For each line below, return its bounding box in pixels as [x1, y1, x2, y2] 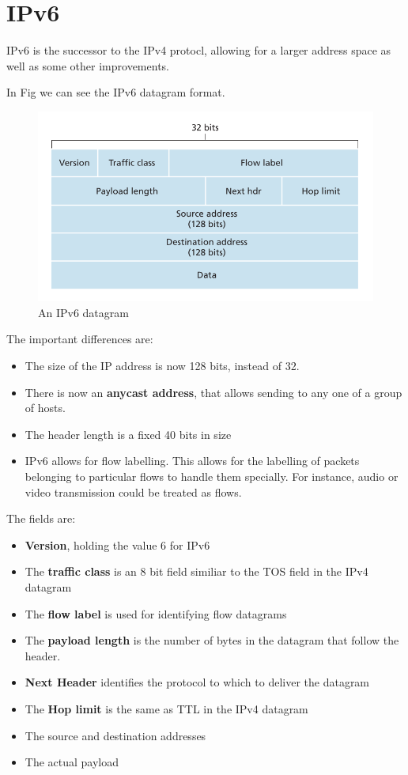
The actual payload [25, 754, 119, 770]
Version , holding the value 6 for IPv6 [25, 536, 210, 553]
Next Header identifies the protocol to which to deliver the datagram [25, 674, 370, 690]
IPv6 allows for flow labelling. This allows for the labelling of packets [25, 452, 360, 469]
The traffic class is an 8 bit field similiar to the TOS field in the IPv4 [25, 563, 368, 580]
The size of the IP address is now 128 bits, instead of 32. [25, 357, 300, 374]
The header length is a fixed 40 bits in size [25, 425, 232, 442]
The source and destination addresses [25, 727, 206, 743]
